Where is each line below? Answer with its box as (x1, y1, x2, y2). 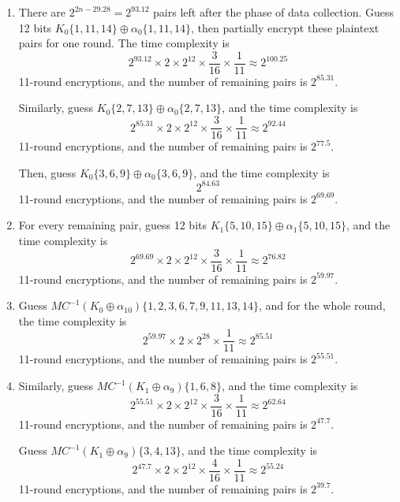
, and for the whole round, (259, 297, 386, 314)
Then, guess (18, 164, 77, 180)
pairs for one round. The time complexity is (18, 35, 230, 51)
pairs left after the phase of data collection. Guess (153, 4, 394, 20)
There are (18, 4, 65, 20)
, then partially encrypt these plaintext (191, 19, 379, 35)
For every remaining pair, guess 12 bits (18, 217, 207, 233)
